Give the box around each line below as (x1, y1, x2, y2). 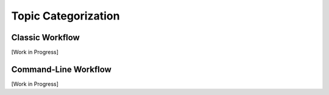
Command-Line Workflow (11, 64, 112, 74)
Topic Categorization (11, 9, 120, 23)
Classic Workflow (11, 32, 80, 43)
